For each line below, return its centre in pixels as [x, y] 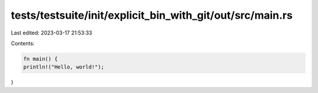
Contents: [23, 43]
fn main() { [41, 59]
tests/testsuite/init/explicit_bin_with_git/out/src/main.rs [152, 15]
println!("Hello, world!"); [64, 67]
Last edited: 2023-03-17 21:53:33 [52, 33]
